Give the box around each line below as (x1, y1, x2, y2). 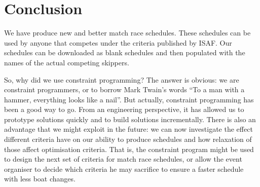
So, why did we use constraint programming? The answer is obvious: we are (4, 74, 239, 85)
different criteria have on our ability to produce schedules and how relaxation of (4, 134, 252, 144)
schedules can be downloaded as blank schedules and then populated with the (4, 47, 245, 58)
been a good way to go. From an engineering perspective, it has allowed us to (4, 104, 244, 115)
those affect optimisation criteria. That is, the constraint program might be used (4, 143, 254, 154)
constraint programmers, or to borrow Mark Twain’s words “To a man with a (4, 84, 245, 95)
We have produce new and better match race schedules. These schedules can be (4, 27, 251, 38)
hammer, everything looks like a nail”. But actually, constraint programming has (4, 94, 254, 104)
